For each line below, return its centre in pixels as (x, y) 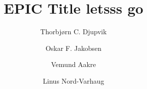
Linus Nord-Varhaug (73, 80)
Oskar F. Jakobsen (73, 48)
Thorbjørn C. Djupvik (73, 32)
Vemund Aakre (73, 64)
